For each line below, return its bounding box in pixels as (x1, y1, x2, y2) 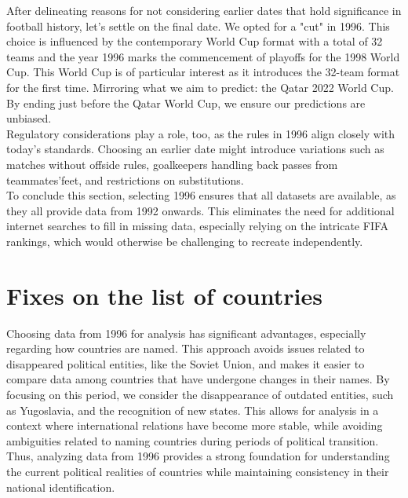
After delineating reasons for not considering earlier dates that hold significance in (6, 2, 402, 18)
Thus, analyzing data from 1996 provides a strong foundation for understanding (6, 448, 390, 464)
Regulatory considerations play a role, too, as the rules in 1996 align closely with (6, 125, 395, 141)
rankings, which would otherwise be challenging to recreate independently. (6, 233, 363, 249)
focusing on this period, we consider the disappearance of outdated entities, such (6, 386, 394, 402)
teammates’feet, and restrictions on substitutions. (6, 171, 244, 188)
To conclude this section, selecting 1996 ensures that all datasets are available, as (6, 187, 396, 203)
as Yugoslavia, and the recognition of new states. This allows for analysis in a (6, 401, 379, 418)
